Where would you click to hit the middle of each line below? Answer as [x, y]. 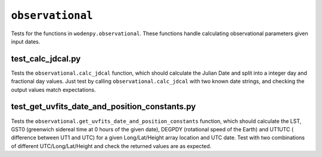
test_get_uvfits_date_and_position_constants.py [103, 107]
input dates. [26, 41]
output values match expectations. [54, 90]
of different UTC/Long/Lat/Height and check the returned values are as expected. [111, 146]
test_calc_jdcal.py [46, 59]
